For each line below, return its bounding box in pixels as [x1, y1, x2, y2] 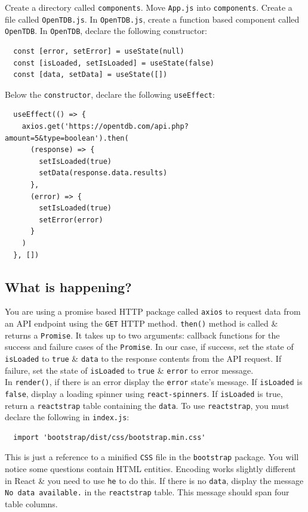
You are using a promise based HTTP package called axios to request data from [5, 305, 301, 318]
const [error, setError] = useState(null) [13, 46, 184, 55]
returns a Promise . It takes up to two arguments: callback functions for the [5, 328, 280, 341]
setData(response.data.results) [39, 169, 168, 178]
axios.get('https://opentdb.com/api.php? [21, 122, 189, 131]
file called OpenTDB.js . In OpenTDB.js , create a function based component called [5, 13, 300, 25]
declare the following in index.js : [5, 411, 130, 423]
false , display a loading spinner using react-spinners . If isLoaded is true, [5, 387, 283, 399]
